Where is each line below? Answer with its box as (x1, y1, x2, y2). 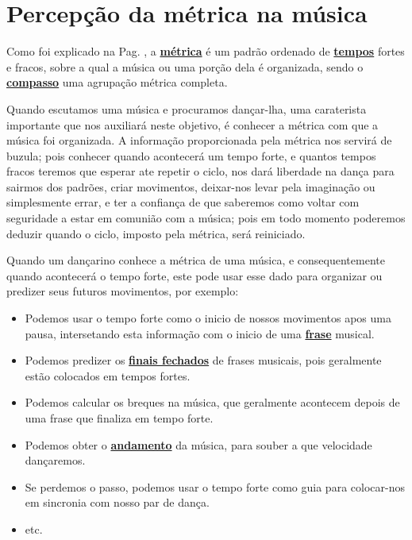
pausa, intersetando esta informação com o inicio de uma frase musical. (25, 325, 375, 341)
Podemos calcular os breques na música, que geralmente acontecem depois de (25, 394, 400, 411)
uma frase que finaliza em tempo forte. (25, 410, 214, 426)
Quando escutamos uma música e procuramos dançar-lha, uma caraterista (6, 100, 367, 117)
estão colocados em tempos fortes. (25, 367, 191, 384)
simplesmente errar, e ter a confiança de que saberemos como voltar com (6, 194, 360, 210)
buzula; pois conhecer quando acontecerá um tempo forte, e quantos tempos (6, 147, 376, 164)
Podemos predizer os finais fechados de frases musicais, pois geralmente (25, 352, 382, 368)
